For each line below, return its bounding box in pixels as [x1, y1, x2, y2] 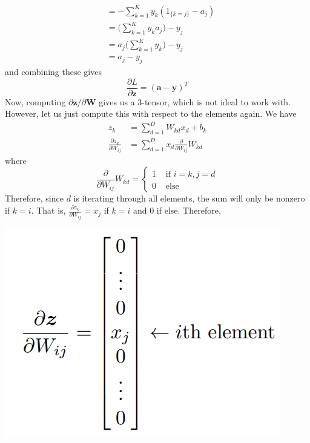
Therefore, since [5, 192, 64, 205]
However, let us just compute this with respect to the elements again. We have [5, 107, 297, 120]
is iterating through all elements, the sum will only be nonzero [73, 192, 305, 205]
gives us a [99, 95, 135, 108]
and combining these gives [5, 65, 102, 78]
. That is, [31, 204, 66, 217]
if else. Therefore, [156, 204, 221, 217]
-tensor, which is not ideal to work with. [142, 95, 291, 108]
